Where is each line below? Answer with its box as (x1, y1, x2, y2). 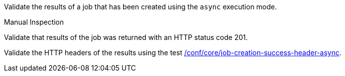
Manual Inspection (4, 18, 64, 26)
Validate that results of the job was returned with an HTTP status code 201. (4, 33, 248, 41)
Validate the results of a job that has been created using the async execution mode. (4, 2, 277, 11)
